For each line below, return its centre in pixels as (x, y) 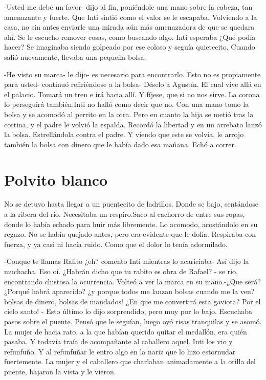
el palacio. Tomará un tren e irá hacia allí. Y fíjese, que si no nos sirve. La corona (132, 94)
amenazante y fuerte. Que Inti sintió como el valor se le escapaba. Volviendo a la (131, 17)
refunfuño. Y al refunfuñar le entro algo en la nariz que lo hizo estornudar (120, 351)
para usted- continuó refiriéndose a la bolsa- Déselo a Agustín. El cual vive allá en (133, 84)
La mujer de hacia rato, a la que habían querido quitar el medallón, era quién (126, 331)
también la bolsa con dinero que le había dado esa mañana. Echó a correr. (120, 144)
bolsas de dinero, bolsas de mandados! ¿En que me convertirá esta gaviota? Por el (132, 301)
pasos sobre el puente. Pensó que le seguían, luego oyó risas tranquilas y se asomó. (133, 321)
